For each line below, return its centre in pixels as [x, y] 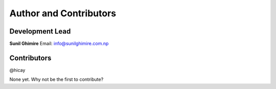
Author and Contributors [63, 13]
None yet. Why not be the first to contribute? [56, 79]
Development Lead [40, 31]
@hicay [17, 70]
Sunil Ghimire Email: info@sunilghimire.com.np [59, 44]
